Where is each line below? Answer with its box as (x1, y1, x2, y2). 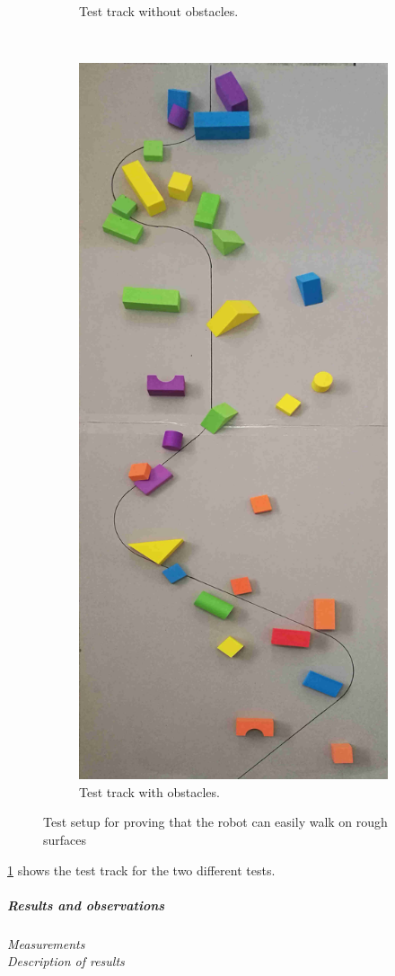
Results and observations (7, 895, 165, 914)
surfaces (43, 830, 87, 848)
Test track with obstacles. (79, 782, 220, 801)
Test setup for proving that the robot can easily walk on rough (43, 812, 388, 831)
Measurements (7, 934, 85, 953)
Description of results (7, 952, 125, 971)
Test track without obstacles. (79, 2, 239, 20)
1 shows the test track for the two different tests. (7, 860, 276, 879)
